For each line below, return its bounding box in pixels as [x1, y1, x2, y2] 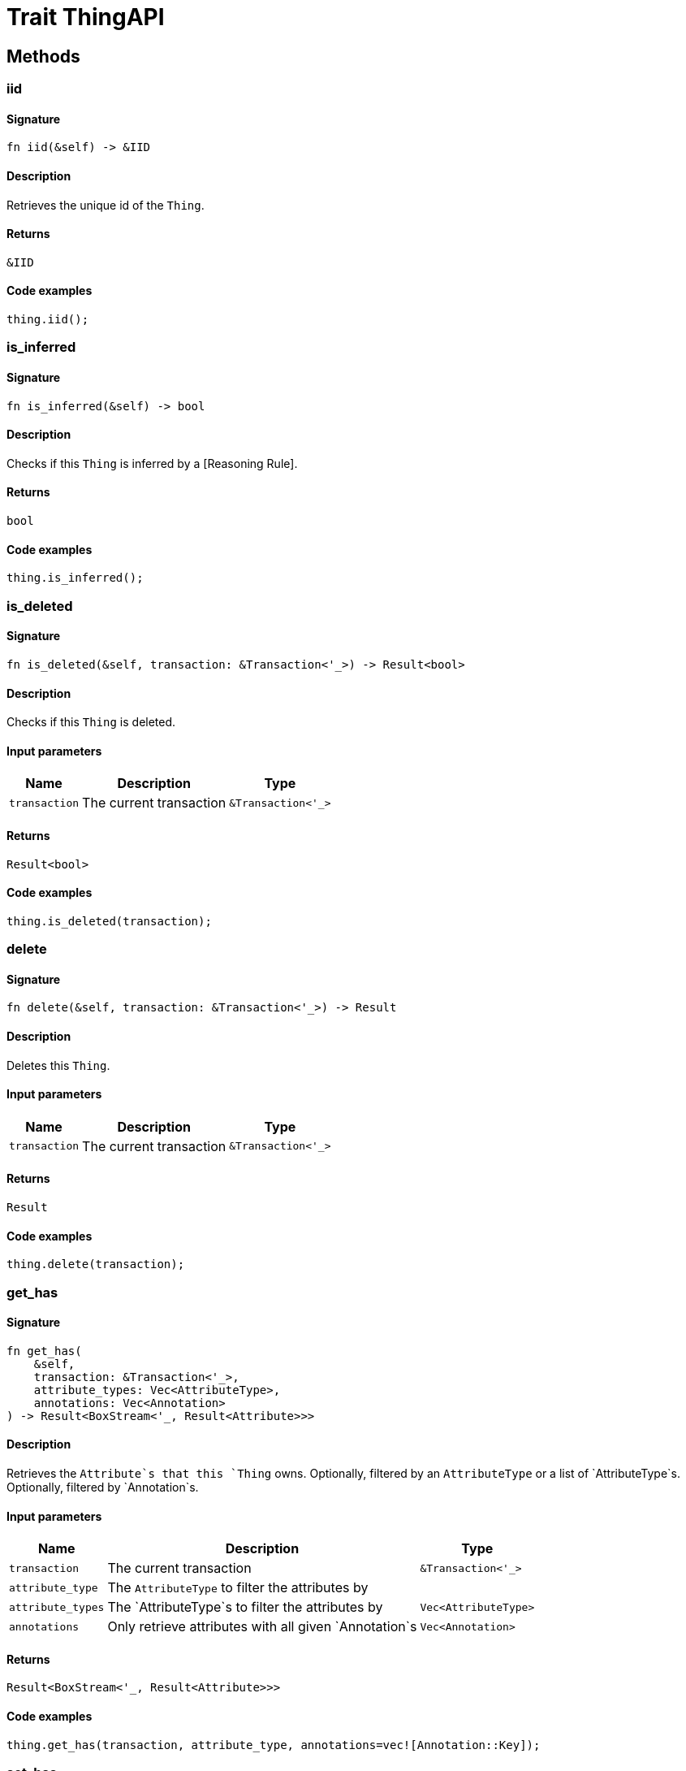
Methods [6, 45, 80, 67]
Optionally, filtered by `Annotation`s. [6, 1480, 199, 1495]
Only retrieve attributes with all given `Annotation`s [107, 1618, 417, 1635]
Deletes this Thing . [6, 1058, 110, 1072]
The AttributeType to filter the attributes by [107, 1579, 369, 1596]
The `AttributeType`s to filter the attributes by [107, 1599, 383, 1616]
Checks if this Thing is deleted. [6, 715, 176, 730]
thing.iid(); [6, 313, 89, 327]
